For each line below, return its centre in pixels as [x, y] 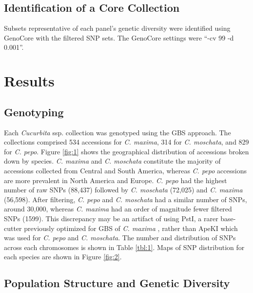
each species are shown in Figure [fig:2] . [63, 257]
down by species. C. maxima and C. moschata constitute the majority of [112, 161]
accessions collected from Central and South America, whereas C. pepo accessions [125, 170]
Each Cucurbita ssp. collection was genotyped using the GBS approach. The [117, 132]
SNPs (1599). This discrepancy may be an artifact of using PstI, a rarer [111, 218]
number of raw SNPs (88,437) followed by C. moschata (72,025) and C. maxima [123, 190]
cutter [13, 228]
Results [29, 81]
